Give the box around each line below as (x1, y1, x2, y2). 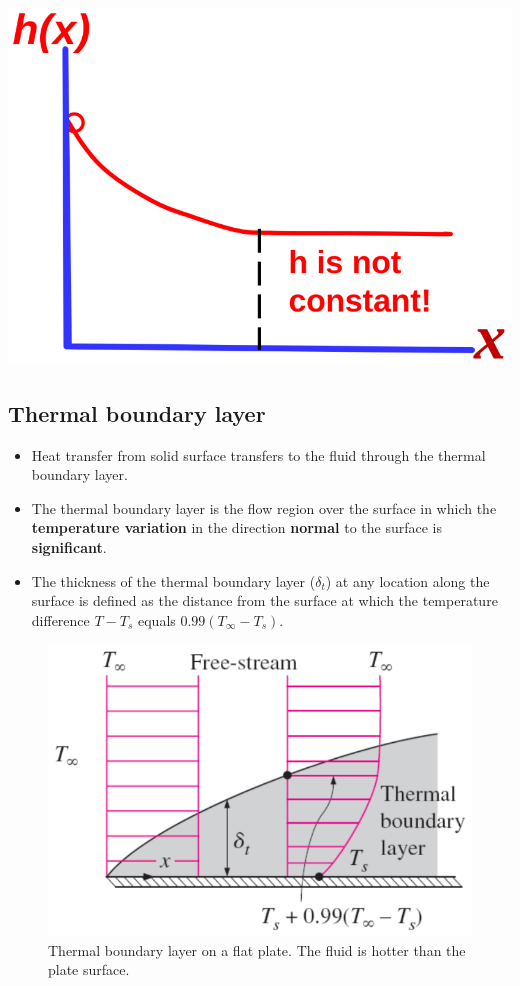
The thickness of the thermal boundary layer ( (31, 570, 316, 591)
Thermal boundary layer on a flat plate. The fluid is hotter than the (48, 939, 466, 960)
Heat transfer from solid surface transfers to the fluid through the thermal (31, 444, 486, 465)
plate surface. (48, 959, 130, 980)
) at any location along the (325, 570, 490, 591)
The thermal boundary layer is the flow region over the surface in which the (31, 497, 497, 518)
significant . (31, 536, 107, 557)
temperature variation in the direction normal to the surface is (31, 517, 443, 538)
